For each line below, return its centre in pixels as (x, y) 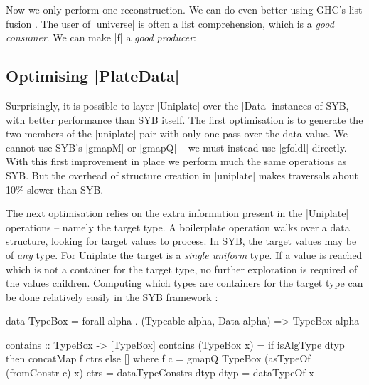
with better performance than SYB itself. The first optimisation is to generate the (184, 119)
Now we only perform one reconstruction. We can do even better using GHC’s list (184, 9)
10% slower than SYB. (55, 189)
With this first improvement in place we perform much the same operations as (176, 161)
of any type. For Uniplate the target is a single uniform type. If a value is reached (184, 254)
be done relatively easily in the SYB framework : (112, 296)
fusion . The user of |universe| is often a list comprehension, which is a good (170, 23)
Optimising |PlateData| (93, 76)
